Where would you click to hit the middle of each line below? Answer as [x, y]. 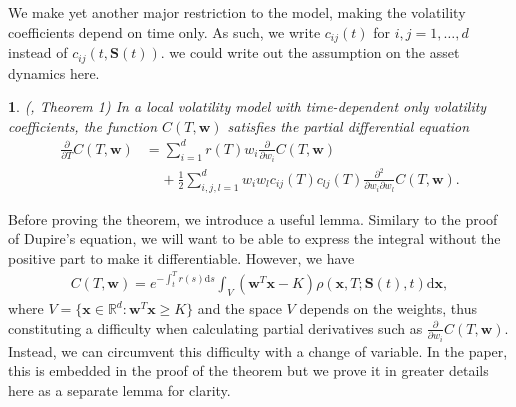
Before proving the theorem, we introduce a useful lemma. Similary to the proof [253, 218]
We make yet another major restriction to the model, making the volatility [237, 12]
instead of [38, 52]
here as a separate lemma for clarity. [119, 390]
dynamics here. [54, 72]
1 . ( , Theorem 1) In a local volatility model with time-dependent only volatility [247, 106]
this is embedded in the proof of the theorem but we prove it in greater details [248, 370]
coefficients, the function [83, 125]
